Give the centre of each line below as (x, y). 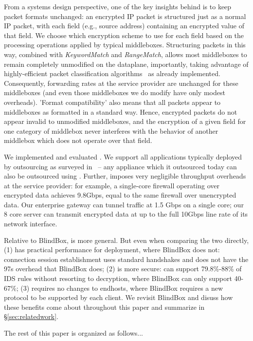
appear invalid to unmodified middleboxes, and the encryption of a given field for (125, 121)
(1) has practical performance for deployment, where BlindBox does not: (112, 250)
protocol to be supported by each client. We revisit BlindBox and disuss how (118, 297)
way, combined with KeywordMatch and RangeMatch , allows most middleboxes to (126, 54)
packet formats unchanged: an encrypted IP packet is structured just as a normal (125, 16)
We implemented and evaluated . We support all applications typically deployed (123, 156)
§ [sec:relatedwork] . (31, 316)
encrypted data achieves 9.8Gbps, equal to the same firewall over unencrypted (120, 195)
